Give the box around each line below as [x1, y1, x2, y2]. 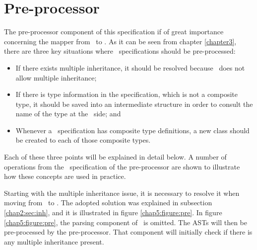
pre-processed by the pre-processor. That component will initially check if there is [4, 227, 253, 237]
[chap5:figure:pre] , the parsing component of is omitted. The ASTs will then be [4, 217, 247, 227]
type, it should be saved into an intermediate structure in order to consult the [15, 98, 253, 109]
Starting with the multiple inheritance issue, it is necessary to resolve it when [4, 187, 240, 198]
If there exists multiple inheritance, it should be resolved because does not [15, 62, 245, 73]
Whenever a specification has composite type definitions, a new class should [15, 125, 250, 135]
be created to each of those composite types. [15, 135, 151, 145]
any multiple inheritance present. [4, 236, 104, 247]
